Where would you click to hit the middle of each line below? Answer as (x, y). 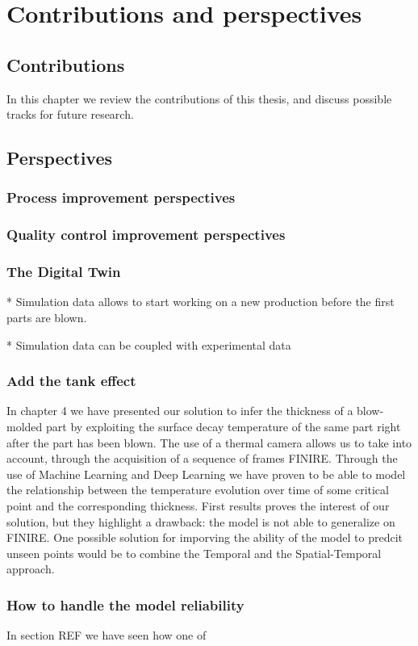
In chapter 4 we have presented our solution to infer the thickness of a (180, 411)
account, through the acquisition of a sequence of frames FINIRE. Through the (202, 458)
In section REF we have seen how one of (107, 635)
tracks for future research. (70, 114)
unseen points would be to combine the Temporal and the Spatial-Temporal (194, 553)
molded (25, 427)
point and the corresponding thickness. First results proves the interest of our (198, 506)
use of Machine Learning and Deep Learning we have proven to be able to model (206, 474)
